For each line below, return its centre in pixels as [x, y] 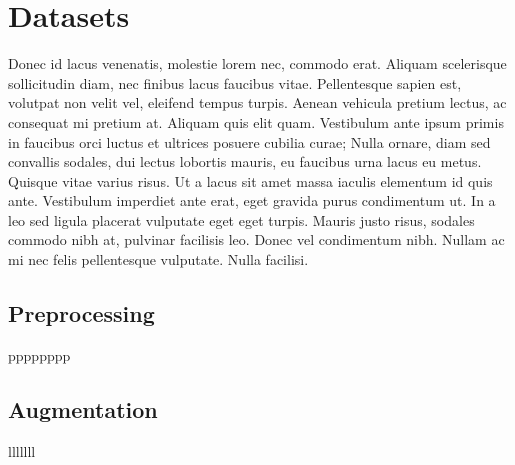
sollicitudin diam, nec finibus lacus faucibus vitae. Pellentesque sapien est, [235, 82]
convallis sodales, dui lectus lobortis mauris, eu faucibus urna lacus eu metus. [245, 161]
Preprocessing [81, 313]
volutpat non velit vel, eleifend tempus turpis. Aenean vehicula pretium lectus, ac [257, 102]
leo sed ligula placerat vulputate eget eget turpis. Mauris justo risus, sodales [241, 219]
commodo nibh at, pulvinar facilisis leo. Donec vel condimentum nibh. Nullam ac [256, 239]
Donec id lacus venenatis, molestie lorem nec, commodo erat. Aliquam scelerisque [257, 63]
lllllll [22, 450]
